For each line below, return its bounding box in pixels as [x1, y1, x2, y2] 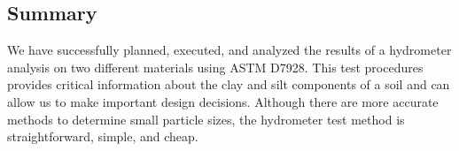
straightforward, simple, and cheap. [7, 127, 198, 146]
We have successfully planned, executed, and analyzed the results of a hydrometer [7, 41, 452, 59]
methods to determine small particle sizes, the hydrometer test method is [7, 109, 405, 128]
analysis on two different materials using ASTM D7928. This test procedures [7, 57, 424, 76]
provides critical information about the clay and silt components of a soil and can [7, 75, 450, 94]
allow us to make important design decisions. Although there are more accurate [7, 92, 439, 110]
